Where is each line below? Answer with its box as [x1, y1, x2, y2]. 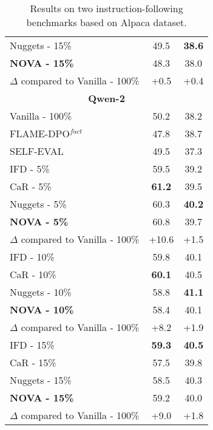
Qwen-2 [88, 91, 125, 105]
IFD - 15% [10, 338, 55, 352]
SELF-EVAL [10, 144, 64, 158]
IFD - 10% [10, 250, 55, 264]
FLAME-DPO [10, 126, 70, 140]
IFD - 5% [10, 162, 50, 176]
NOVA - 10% [10, 302, 74, 316]
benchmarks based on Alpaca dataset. [26, 15, 187, 29]
